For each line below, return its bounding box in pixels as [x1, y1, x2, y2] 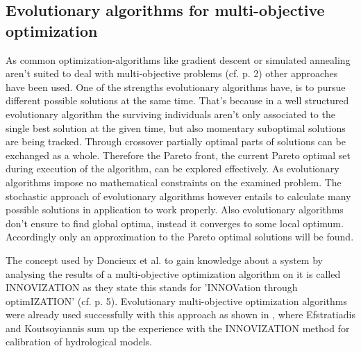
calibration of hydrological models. [6, 334, 152, 349]
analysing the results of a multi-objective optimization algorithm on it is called [6, 266, 341, 281]
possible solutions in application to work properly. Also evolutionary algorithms [6, 202, 344, 217]
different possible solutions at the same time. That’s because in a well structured [6, 93, 349, 108]
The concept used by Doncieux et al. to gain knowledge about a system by [6, 252, 323, 267]
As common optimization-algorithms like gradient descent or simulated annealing [6, 52, 351, 67]
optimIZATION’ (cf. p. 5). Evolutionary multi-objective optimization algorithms [6, 293, 347, 308]
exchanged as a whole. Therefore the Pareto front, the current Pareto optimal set [6, 147, 351, 162]
